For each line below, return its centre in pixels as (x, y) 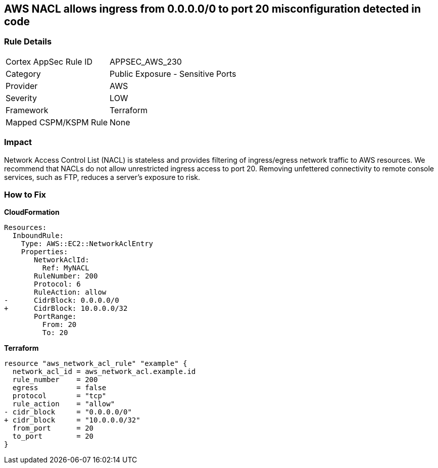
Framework (27, 110)
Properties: (44, 252)
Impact (18, 142)
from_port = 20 (53, 428)
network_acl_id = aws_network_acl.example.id (104, 372)
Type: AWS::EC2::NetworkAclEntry (87, 244)
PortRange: (55, 317)
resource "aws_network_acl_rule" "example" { (96, 364)
